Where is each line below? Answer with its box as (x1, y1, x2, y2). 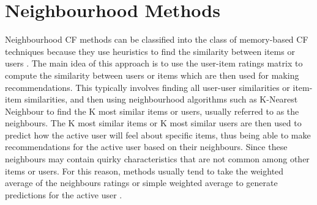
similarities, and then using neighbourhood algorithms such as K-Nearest (24, 93, 298, 106)
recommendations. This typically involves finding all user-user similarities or (5, 81, 290, 93)
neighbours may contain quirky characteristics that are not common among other (5, 153, 310, 165)
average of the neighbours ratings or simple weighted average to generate (5, 176, 278, 189)
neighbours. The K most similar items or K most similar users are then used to (5, 117, 302, 129)
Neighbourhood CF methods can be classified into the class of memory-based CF (5, 33, 308, 46)
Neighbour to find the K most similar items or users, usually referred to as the (5, 104, 299, 117)
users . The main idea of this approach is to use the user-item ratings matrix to (5, 57, 303, 70)
